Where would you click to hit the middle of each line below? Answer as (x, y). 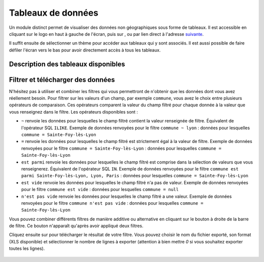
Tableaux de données (54, 13)
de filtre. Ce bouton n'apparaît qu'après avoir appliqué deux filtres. (76, 226)
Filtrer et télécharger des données (62, 80)
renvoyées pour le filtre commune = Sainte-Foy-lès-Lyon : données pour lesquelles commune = (121, 148)
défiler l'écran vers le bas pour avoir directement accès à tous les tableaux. (85, 50)
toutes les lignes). (27, 249)
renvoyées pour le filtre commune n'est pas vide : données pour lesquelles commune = (112, 203)
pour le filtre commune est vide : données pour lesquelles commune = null (100, 190)
